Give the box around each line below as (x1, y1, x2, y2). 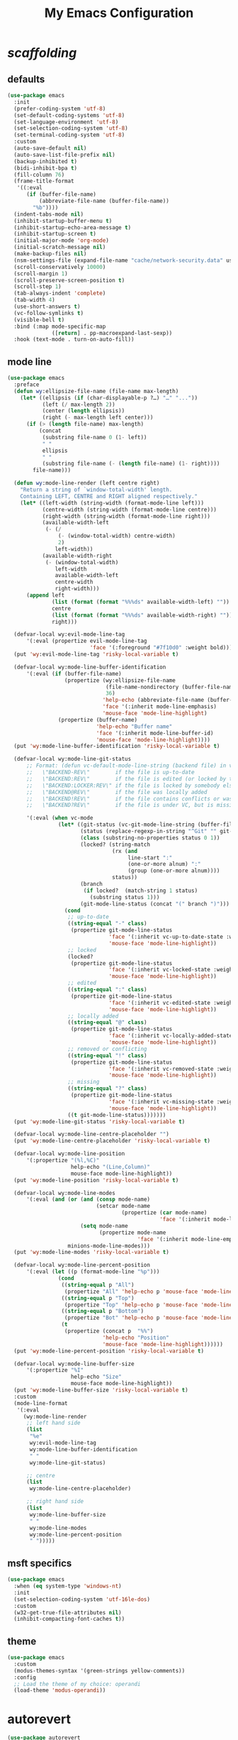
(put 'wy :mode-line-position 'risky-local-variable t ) (13, 1177, 179, 1184)
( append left (25, 592, 65, 599)
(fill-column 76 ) (13, 171, 65, 178)
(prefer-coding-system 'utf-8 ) (13, 105, 106, 112)
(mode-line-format (13, 1399, 69, 1406)
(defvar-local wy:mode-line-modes (13, 1189, 115, 1196)
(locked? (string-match (80, 841, 151, 848)
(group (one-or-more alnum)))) (127, 867, 220, 874)
